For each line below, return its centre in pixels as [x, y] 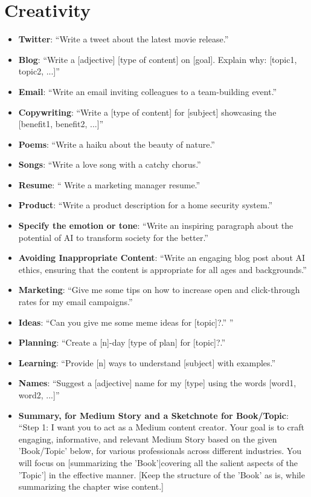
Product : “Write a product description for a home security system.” [146, 205]
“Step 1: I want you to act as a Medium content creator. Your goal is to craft [161, 427]
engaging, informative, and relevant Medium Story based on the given [148, 439]
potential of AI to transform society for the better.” [113, 237]
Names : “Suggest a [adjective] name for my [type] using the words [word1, [157, 383]
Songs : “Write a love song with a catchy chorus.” [110, 164]
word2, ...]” [39, 395]
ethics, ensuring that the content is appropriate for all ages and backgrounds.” [162, 269]
